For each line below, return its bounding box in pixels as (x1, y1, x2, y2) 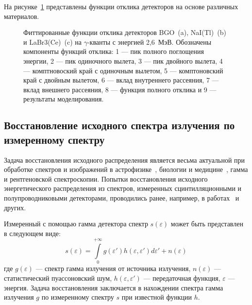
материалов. (4, 11, 39, 21)
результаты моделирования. (23, 94, 104, 104)
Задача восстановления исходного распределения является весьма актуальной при (4, 154, 245, 165)
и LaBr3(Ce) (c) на (23, 36, 82, 47)
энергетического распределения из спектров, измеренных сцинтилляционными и (4, 183, 242, 193)
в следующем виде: (4, 228, 61, 238)
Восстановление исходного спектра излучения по (4, 118, 235, 133)
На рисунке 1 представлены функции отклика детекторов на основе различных (4, 1, 238, 11)
